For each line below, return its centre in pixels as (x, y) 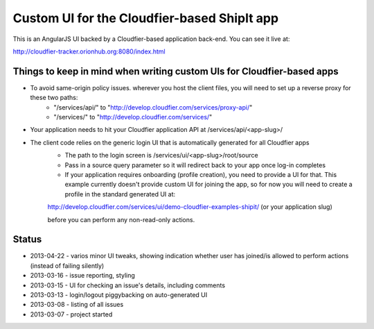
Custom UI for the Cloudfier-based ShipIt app (146, 18)
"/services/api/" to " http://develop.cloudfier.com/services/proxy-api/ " (153, 107)
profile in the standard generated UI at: (120, 194)
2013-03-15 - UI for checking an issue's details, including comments (127, 285)
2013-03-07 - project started (71, 314)
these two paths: (54, 98)
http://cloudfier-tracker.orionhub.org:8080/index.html (89, 51)
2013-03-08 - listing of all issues (77, 305)
